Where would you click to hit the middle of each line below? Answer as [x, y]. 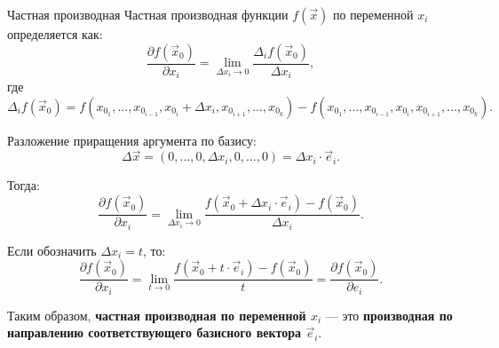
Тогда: [24, 185]
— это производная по [389, 315]
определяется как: [55, 34]
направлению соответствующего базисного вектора [154, 332]
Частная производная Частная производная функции [148, 14]
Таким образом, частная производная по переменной [157, 315]
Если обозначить [52, 250]
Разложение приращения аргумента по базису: [132, 140]
